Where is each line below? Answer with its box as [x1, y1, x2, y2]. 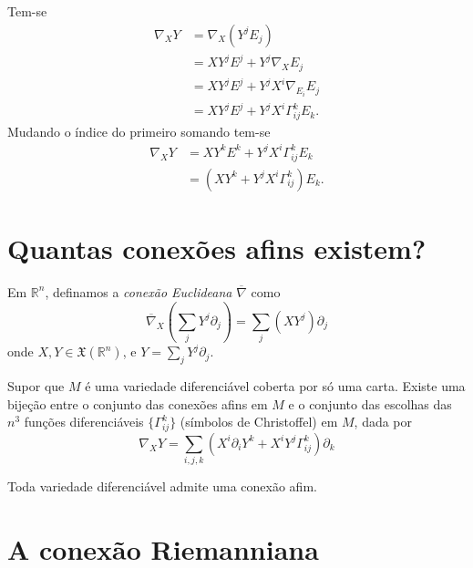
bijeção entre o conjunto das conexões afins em [7, 394, 268, 413]
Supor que [7, 376, 65, 395]
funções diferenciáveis [24, 412, 144, 431]
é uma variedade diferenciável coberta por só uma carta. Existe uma [85, 376, 466, 395]
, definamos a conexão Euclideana [45, 282, 232, 301]
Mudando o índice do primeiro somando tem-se [7, 121, 271, 140]
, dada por [354, 412, 413, 431]
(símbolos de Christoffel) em [180, 412, 338, 431]
